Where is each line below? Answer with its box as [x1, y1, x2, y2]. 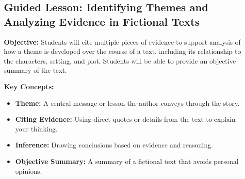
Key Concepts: [4, 81, 54, 91]
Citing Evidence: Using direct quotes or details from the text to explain [15, 114, 236, 124]
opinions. [15, 165, 42, 176]
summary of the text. [4, 65, 67, 75]
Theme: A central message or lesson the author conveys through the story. [15, 98, 240, 108]
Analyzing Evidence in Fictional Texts [4, 14, 200, 29]
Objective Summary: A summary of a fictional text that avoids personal [15, 156, 239, 166]
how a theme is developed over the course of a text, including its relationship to [4, 46, 241, 56]
